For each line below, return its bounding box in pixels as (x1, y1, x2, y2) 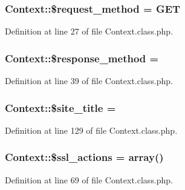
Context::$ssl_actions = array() (5, 149, 164, 165)
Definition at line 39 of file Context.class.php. (5, 74, 174, 87)
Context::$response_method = (5, 50, 159, 65)
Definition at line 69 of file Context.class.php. (5, 173, 174, 186)
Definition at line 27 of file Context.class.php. (5, 25, 174, 38)
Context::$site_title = (5, 100, 116, 115)
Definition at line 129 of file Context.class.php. (5, 123, 178, 136)
